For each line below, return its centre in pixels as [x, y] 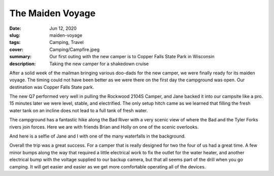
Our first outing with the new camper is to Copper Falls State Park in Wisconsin [132, 57]
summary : [21, 57]
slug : [15, 35]
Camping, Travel [66, 42]
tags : [15, 42]
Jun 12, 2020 [63, 28]
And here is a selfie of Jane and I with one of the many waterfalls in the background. [98, 136]
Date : [15, 28]
